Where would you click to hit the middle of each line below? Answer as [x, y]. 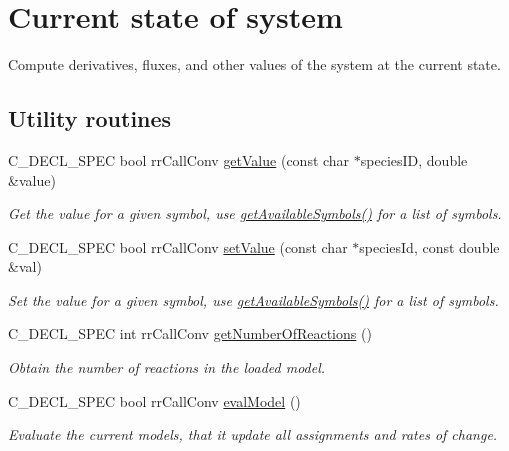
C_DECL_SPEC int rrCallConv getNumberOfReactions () [190, 333]
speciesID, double [414, 159]
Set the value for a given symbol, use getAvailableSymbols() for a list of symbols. [253, 299]
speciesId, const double [429, 246]
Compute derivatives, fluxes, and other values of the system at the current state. [254, 64]
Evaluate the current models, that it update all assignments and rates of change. [253, 434]
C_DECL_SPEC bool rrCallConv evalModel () [154, 400]
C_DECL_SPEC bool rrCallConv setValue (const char [178, 246]
